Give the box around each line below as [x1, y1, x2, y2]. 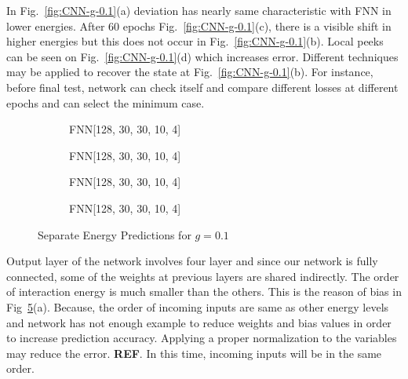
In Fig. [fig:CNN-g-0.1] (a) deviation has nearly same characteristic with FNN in [6, 2, 392, 18]
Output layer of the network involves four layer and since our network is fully [6, 253, 378, 269]
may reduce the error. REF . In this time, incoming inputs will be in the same [6, 344, 382, 361]
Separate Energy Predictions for [38, 226, 191, 242]
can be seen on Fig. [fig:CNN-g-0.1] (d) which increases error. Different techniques [6, 48, 399, 64]
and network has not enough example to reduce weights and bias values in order [6, 314, 392, 330]
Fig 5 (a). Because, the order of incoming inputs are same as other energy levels [6, 298, 389, 315]
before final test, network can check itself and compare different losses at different [6, 78, 399, 95]
